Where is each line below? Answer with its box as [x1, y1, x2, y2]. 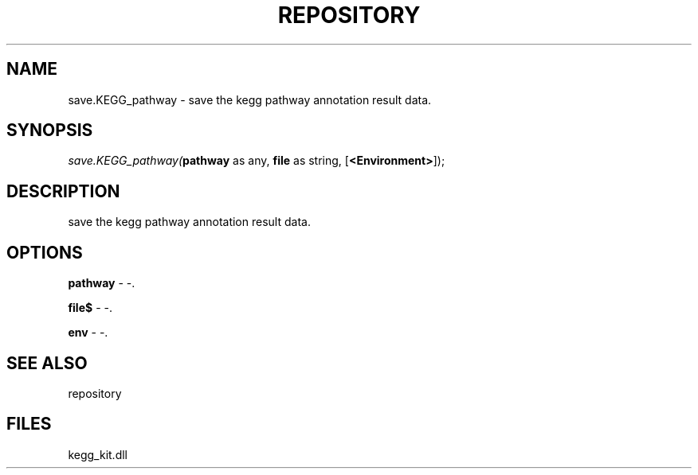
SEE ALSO [6, 352, 88, 373]
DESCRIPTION [6, 181, 120, 201]
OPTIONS [6, 242, 83, 263]
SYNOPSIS [6, 120, 93, 141]
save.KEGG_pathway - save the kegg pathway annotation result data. [68, 92, 432, 107]
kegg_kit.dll [68, 447, 127, 461]
